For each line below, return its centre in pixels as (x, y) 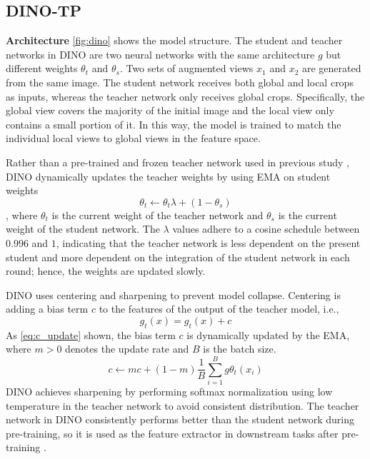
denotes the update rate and (127, 349)
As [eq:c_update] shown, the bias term (91, 334)
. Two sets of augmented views (186, 68)
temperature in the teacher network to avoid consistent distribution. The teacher (182, 405)
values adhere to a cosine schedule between (266, 229)
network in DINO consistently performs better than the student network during (180, 419)
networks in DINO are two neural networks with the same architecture (160, 54)
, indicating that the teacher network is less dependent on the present (208, 242)
